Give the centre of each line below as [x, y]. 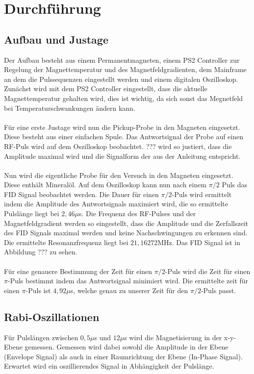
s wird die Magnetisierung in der [173, 337]
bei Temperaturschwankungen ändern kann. [70, 108]
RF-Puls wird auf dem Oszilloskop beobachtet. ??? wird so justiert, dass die [118, 146]
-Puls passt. [218, 290]
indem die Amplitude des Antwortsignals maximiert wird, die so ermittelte [116, 204]
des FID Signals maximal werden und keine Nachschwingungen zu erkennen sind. [126, 233]
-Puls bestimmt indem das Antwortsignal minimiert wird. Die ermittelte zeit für [128, 281]
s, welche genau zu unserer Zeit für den [129, 290]
